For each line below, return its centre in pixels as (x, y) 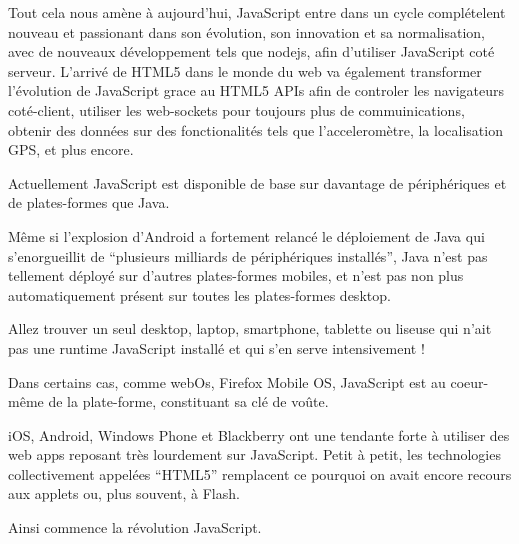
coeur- (469, 381)
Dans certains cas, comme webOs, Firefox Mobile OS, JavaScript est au (227, 381)
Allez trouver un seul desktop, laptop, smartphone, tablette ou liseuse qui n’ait (250, 328)
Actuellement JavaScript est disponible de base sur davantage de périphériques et (257, 182)
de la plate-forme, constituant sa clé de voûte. (188, 401)
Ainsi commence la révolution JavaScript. (135, 527)
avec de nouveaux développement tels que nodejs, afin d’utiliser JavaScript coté (251, 51)
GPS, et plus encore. (71, 149)
